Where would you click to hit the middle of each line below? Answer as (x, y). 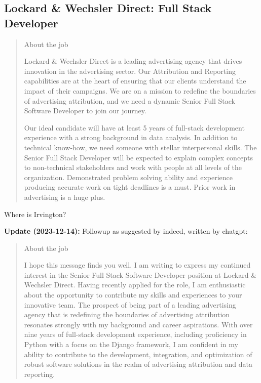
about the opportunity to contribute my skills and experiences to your (133, 295)
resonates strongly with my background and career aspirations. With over (138, 324)
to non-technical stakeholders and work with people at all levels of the (133, 167)
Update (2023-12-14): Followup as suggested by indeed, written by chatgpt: (126, 231)
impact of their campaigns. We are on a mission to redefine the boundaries (140, 90)
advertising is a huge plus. (65, 197)
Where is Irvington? (35, 214)
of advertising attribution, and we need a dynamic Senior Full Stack (129, 100)
